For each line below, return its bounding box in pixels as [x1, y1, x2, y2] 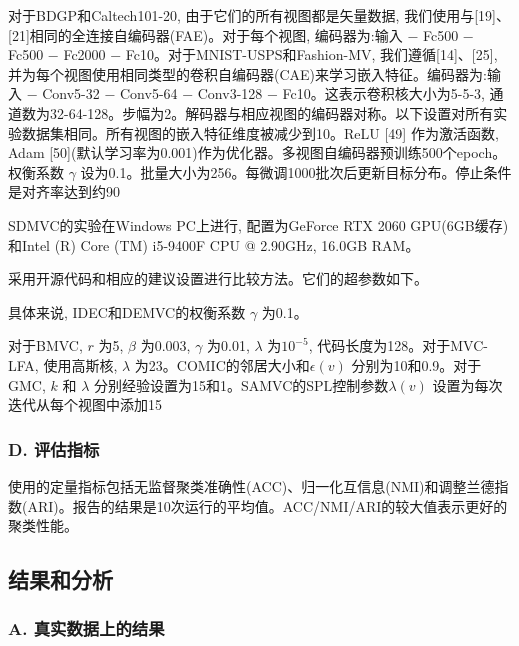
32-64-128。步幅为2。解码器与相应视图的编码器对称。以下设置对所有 [49, 102, 494, 123]
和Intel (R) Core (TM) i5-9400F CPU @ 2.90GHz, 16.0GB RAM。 [8, 234, 420, 255]
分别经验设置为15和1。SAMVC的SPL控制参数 [93, 374, 389, 395]
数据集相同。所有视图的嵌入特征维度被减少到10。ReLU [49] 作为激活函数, [21, 122, 499, 143]
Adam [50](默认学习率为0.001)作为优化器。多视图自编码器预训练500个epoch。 [8, 142, 507, 163]
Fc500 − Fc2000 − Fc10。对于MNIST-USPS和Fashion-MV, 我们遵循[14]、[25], [8, 44, 498, 65]
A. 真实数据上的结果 [8, 616, 165, 641]
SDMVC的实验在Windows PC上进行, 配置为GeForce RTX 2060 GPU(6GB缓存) [8, 214, 509, 235]
